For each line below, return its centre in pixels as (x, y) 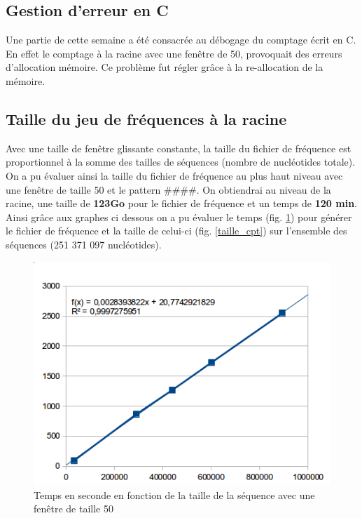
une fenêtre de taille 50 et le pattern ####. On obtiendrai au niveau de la (168, 189)
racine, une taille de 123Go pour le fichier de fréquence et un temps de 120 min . (181, 203)
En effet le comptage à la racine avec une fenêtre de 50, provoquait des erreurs (174, 53)
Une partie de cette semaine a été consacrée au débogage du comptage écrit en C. (181, 40)
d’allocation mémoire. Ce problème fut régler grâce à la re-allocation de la (165, 67)
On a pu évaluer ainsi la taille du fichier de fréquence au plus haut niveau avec (174, 175)
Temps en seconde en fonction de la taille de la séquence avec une (174, 494)
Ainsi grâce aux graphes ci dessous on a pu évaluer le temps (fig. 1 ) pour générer (179, 217)
